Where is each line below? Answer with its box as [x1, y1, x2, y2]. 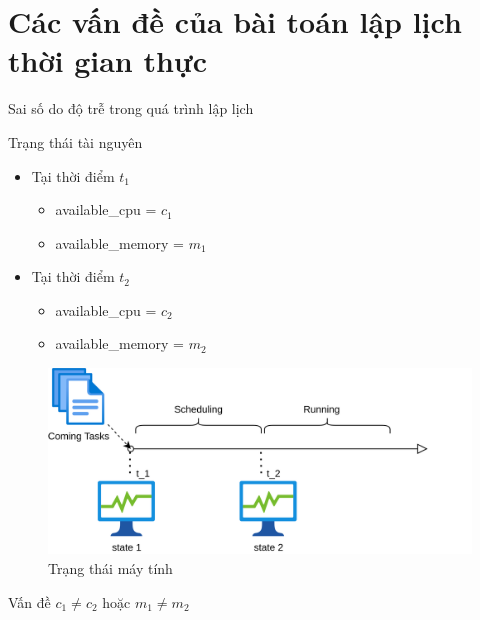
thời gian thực [8, 40, 207, 81]
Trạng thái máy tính [48, 557, 173, 578]
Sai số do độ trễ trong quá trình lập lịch [8, 98, 254, 119]
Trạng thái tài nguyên [8, 131, 143, 152]
